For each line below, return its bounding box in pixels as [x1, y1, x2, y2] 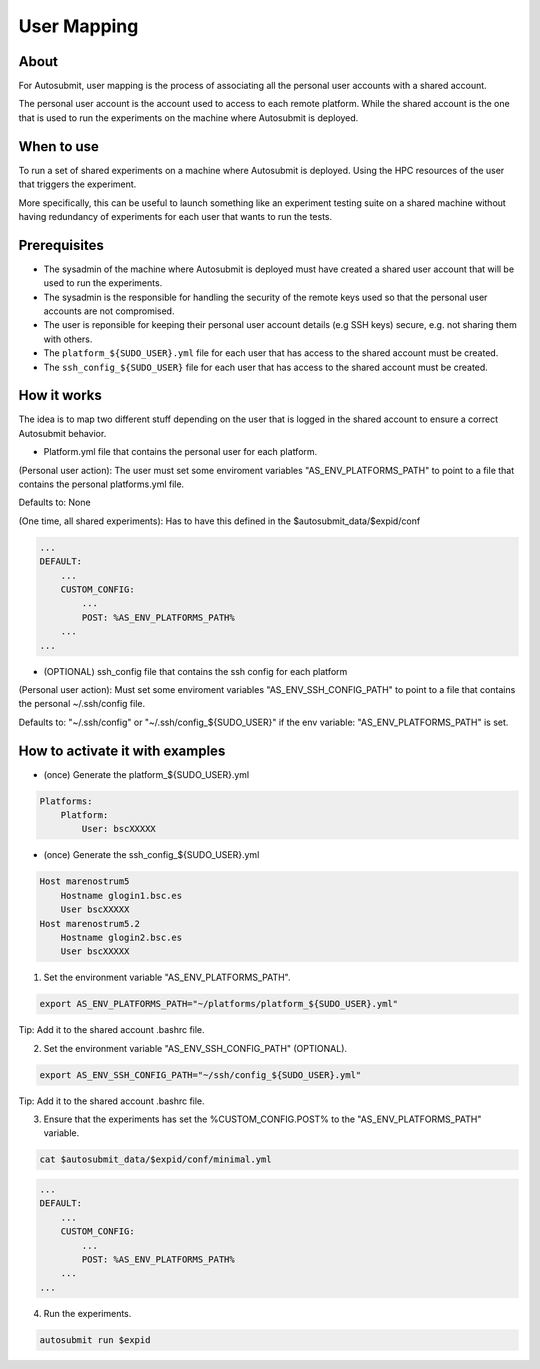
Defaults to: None [18, 496, 91, 509]
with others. [43, 333, 93, 345]
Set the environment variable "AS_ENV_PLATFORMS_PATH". [43, 971, 291, 984]
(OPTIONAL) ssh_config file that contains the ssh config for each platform [43, 665, 348, 677]
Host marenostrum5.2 [39, 918, 140, 929]
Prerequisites [18, 236, 104, 254]
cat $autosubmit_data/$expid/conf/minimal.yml [39, 1154, 272, 1165]
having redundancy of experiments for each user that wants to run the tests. [18, 210, 333, 222]
